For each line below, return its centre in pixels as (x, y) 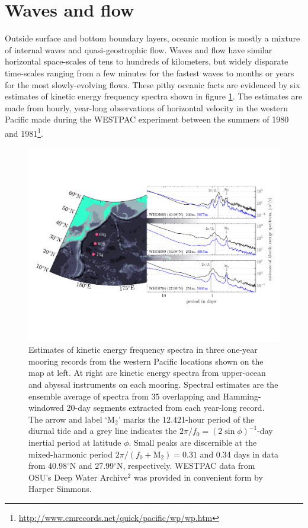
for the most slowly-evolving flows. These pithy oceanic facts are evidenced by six (153, 84)
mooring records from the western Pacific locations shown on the (146, 361)
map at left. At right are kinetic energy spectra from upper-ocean (147, 373)
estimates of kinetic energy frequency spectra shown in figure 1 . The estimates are (154, 96)
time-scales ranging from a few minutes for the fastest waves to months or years (150, 73)
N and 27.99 (92, 466)
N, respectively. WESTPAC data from (186, 466)
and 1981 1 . (24, 132)
